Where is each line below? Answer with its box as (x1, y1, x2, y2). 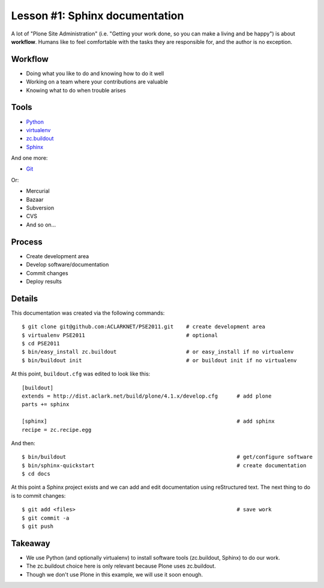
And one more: (11, 154, 48, 162)
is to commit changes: (11, 492, 66, 499)
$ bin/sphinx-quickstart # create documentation (22, 462, 307, 468)
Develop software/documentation (26, 261, 109, 268)
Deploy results (26, 277, 62, 285)
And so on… (26, 221, 56, 228)
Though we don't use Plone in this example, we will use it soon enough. (26, 571, 203, 578)
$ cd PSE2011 (22, 340, 60, 347)
